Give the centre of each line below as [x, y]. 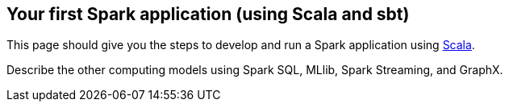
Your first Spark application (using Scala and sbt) [208, 14]
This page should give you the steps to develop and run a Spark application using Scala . [241, 45]
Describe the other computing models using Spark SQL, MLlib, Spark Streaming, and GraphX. [255, 70]
